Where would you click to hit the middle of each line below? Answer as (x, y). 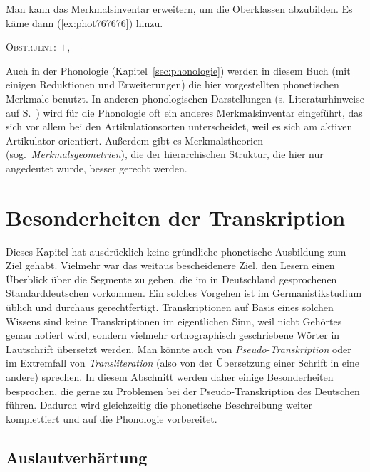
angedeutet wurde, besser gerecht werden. (97, 168)
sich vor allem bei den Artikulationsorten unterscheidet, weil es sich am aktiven (179, 126)
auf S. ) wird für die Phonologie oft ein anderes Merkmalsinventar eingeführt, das (184, 112)
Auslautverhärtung (77, 457)
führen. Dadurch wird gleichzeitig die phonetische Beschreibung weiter (159, 405)
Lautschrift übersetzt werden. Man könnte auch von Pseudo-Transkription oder (179, 348)
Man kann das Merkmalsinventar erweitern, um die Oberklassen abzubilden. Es (179, 9)
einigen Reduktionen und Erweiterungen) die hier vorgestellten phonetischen (173, 84)
